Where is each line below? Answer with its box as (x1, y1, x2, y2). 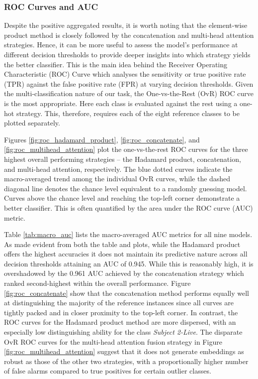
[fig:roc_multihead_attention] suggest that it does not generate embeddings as (4, 346, 244, 357)
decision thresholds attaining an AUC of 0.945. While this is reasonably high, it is (4, 258, 254, 268)
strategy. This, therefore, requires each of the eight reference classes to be (16, 108, 240, 118)
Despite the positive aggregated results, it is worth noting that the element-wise (4, 20, 248, 30)
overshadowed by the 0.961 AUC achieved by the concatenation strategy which (4, 268, 244, 278)
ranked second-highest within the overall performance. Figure (4, 278, 191, 288)
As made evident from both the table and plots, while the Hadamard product (4, 239, 241, 249)
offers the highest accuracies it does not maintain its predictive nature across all (4, 249, 248, 259)
